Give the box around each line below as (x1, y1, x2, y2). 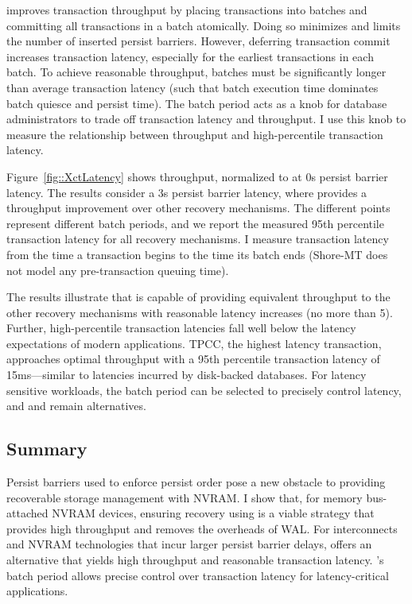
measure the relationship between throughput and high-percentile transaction (6, 126, 383, 142)
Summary (6, 436, 87, 461)
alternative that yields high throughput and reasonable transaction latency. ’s (6, 552, 384, 568)
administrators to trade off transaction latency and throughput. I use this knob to (6, 110, 406, 127)
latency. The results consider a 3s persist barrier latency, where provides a (6, 184, 367, 200)
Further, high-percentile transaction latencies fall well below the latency (6, 319, 356, 336)
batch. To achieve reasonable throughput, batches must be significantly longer (6, 64, 387, 80)
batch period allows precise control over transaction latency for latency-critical (6, 567, 389, 583)
